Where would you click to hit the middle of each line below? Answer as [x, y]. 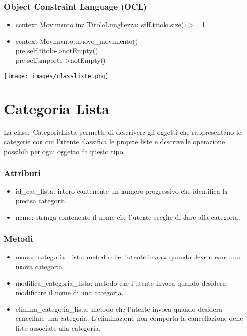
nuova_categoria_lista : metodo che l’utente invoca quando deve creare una [128, 257]
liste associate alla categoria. [58, 327]
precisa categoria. [41, 200]
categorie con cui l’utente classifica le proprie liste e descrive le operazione [114, 141]
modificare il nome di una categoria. [69, 292]
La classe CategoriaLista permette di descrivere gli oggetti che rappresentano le [123, 132]
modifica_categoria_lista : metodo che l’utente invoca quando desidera [121, 283]
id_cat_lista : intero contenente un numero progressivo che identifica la [122, 191]
